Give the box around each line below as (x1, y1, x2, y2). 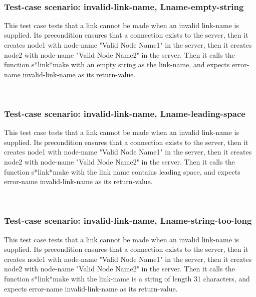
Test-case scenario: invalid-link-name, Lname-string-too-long (4, 214, 252, 227)
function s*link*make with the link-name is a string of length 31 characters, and (4, 273, 250, 283)
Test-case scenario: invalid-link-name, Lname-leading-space (4, 107, 245, 119)
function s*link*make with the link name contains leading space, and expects (4, 166, 240, 177)
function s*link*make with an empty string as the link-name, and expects (4, 59, 230, 70)
